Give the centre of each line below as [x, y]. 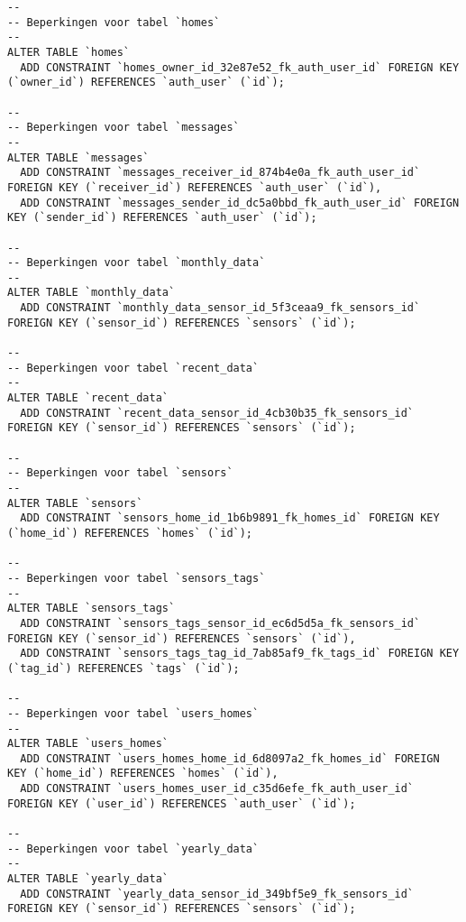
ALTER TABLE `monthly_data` [91, 293]
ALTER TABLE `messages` [78, 157]
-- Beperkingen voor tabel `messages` [123, 128]
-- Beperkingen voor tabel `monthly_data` [137, 263]
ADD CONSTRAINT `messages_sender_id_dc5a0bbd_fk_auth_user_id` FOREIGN [240, 203]
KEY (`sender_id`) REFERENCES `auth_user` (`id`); [162, 218]
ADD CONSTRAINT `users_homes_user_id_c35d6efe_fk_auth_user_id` [217, 789]
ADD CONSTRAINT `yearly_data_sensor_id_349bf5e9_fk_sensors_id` [217, 894]
